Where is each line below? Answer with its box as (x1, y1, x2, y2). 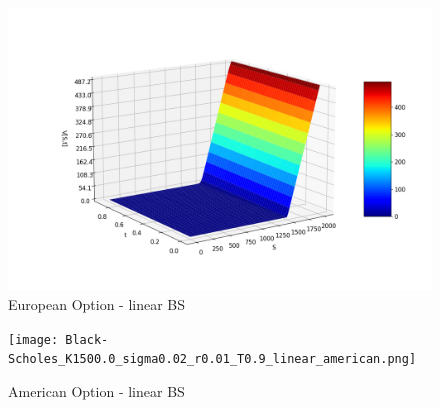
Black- (65, 332, 109, 347)
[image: (8, 332, 59, 347)
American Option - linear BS (8, 380, 185, 401)
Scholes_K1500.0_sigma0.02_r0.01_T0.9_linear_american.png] (8, 352, 417, 367)
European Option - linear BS (8, 293, 186, 314)
